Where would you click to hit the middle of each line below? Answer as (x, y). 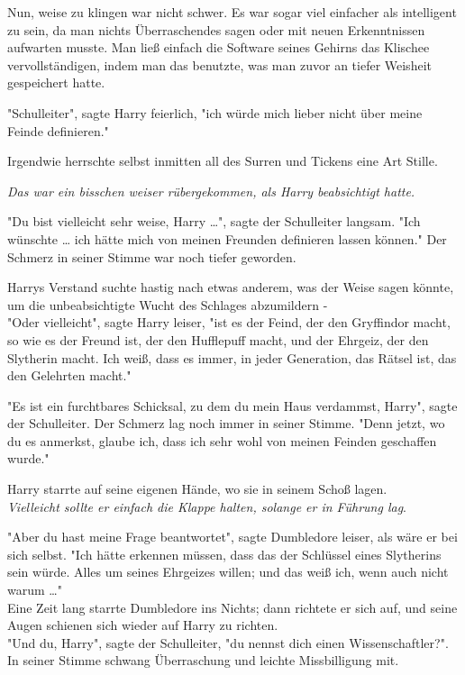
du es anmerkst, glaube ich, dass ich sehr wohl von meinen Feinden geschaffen (222, 440)
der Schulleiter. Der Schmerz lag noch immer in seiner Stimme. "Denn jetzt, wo (226, 423)
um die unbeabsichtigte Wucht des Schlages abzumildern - (168, 304)
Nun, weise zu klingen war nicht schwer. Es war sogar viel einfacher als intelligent (232, 12)
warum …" (35, 590)
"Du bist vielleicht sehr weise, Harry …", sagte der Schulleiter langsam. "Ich (214, 221)
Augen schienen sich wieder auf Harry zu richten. (143, 625)
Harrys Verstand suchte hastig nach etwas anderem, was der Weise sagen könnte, (231, 287)
